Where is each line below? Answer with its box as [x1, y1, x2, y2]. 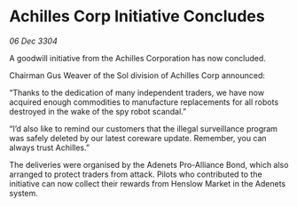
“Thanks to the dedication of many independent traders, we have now [9, 87, 264, 98]
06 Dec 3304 [9, 36, 58, 46]
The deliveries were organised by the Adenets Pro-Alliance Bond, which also [9, 159, 289, 170]
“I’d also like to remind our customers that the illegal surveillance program [9, 123, 277, 134]
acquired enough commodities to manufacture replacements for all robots [9, 96, 279, 107]
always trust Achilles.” [9, 142, 90, 153]
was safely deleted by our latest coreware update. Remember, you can [9, 132, 268, 143]
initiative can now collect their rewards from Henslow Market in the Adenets [9, 178, 286, 188]
